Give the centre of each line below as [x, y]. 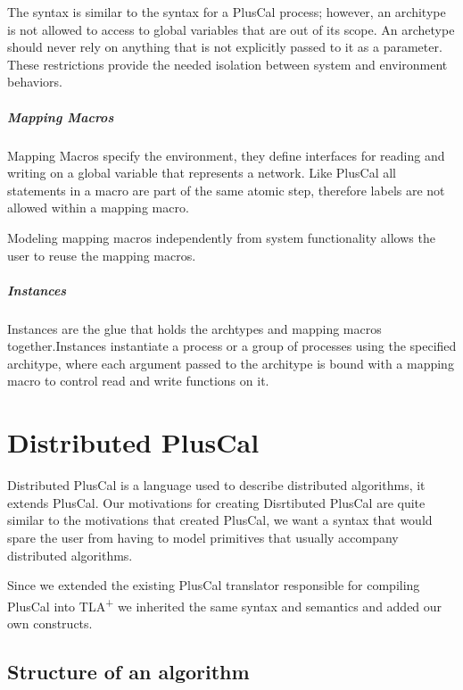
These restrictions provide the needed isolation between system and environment [227, 64]
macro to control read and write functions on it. [138, 381]
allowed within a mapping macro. [98, 208]
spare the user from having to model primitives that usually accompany [203, 537]
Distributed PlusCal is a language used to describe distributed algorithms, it [216, 485]
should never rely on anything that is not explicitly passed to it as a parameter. [225, 47]
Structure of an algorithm [128, 671]
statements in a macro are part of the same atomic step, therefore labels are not [226, 190]
